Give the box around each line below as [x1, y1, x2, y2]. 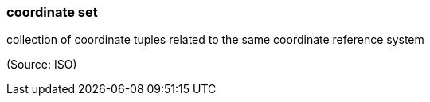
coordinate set [6, 4, 98, 20]
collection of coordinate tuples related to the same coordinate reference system [6, 33, 424, 47]
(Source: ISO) [6, 57, 77, 72]
